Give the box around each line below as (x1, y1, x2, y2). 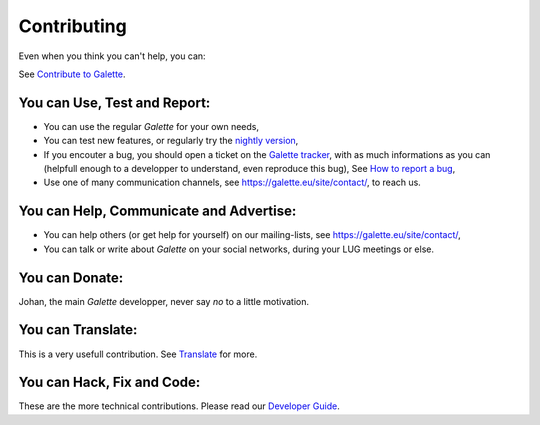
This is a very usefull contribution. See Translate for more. (18, 348, 258, 360)
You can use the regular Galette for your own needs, (43, 120, 260, 132)
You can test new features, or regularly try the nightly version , (43, 135, 299, 147)
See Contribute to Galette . (18, 68, 126, 80)
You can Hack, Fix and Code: (18, 374, 201, 391)
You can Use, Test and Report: (18, 94, 211, 111)
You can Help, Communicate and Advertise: (18, 203, 297, 220)
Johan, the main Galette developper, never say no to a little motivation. (18, 295, 310, 307)
